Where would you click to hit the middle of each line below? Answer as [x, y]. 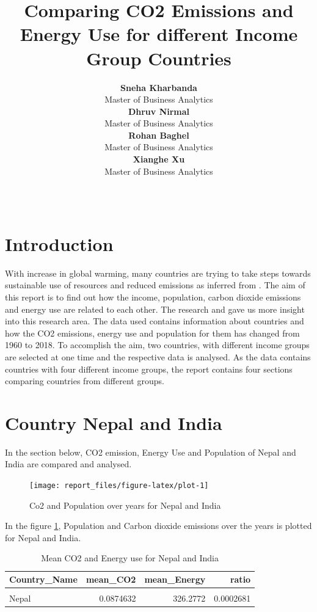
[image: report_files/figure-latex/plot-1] [119, 486]
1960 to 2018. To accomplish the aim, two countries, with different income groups [157, 345]
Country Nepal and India [114, 422]
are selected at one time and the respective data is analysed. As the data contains [158, 356]
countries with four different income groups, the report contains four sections [149, 369]
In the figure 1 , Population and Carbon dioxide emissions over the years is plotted [158, 526]
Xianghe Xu [159, 159]
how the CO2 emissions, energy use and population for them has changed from [152, 333]
